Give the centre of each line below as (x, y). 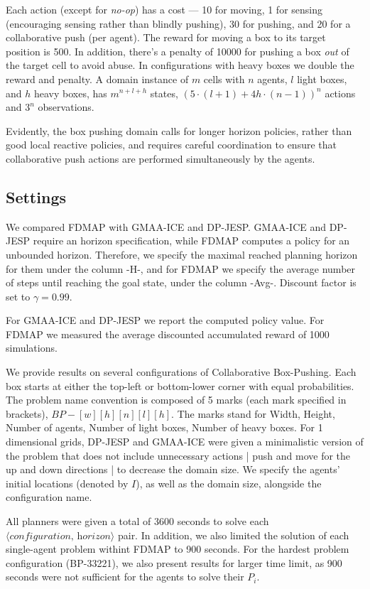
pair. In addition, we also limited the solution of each (233, 535)
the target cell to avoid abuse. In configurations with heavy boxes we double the (180, 65)
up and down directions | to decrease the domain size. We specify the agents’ (173, 469)
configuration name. (49, 497)
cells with (224, 79)
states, (164, 93)
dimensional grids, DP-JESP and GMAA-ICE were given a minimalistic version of (185, 442)
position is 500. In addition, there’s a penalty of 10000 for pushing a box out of (178, 51)
